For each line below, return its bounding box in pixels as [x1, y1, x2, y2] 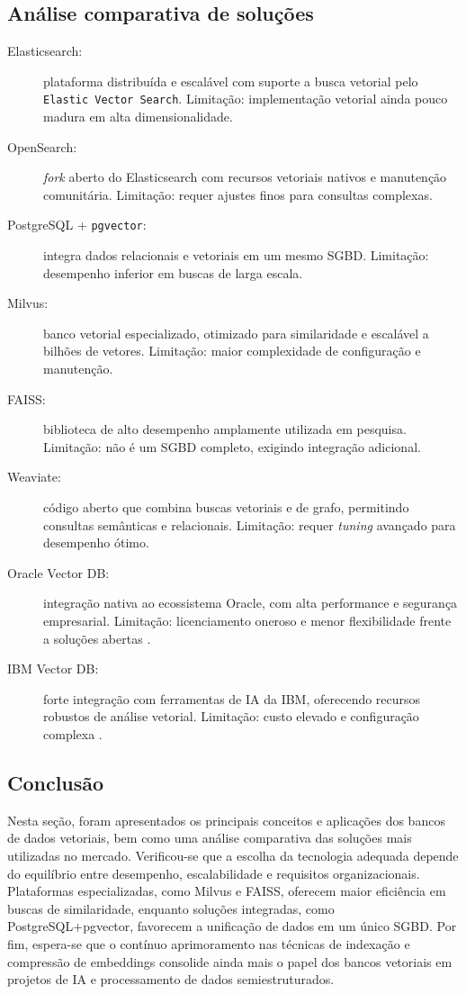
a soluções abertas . [43, 628, 151, 647]
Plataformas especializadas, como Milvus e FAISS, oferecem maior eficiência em [7, 881, 446, 900]
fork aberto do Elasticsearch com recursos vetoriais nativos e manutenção [43, 167, 447, 186]
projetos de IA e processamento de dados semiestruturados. [7, 970, 335, 989]
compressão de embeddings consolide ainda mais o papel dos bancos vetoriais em [7, 952, 453, 971]
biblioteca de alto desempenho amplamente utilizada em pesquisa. [43, 420, 407, 438]
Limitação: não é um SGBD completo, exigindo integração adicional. [43, 437, 421, 456]
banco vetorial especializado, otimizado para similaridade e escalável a [43, 323, 429, 342]
